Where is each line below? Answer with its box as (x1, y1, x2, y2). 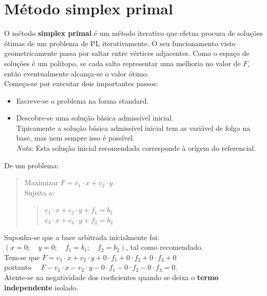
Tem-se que (4, 251, 40, 262)
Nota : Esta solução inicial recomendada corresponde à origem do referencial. (16, 143, 256, 153)
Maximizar (24, 177, 59, 188)
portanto (4, 262, 31, 272)
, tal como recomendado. (126, 242, 203, 252)
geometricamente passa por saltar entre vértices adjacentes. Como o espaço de (4, 48, 250, 58)
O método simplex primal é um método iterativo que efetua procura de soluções (4, 28, 263, 38)
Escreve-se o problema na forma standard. (16, 95, 149, 106)
